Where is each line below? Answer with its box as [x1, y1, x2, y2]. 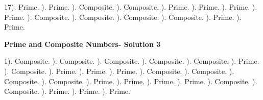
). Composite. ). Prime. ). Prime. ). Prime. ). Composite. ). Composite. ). [4, 65, 234, 76]
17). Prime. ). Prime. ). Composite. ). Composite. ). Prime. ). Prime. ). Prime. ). [4, 2, 257, 12]
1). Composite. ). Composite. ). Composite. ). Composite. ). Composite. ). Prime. [4, 56, 259, 66]
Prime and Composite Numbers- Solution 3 [4, 38, 161, 49]
